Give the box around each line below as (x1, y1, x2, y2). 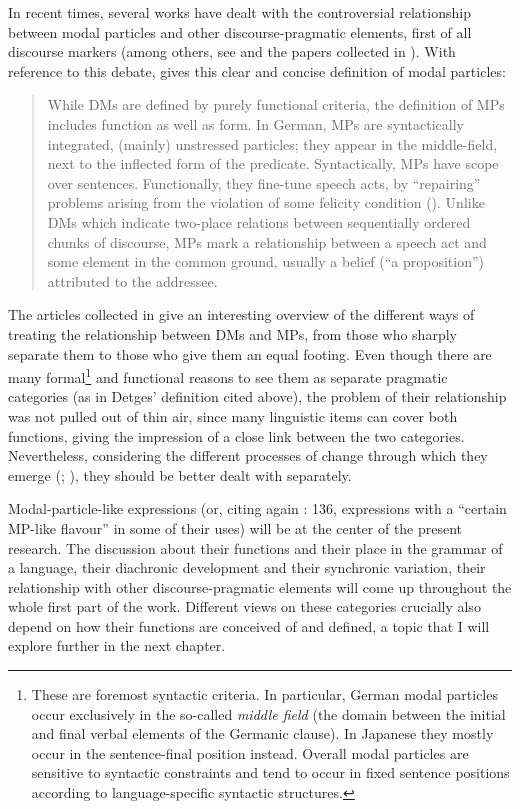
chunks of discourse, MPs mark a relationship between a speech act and (47, 231, 487, 252)
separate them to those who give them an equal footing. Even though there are (8, 343, 492, 364)
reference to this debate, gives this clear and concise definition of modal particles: (8, 60, 506, 81)
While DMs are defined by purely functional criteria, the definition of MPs (47, 94, 505, 115)
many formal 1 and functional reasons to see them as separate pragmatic (8, 364, 448, 387)
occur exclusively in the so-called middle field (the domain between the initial (31, 703, 506, 724)
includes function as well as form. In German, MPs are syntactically (47, 113, 464, 134)
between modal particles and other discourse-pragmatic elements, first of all (8, 21, 472, 42)
